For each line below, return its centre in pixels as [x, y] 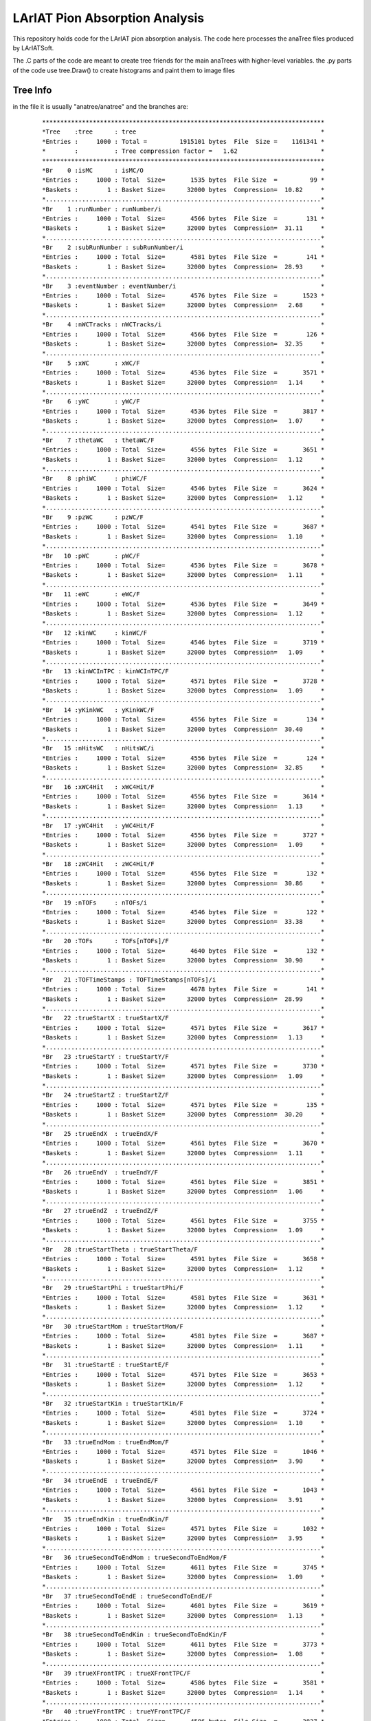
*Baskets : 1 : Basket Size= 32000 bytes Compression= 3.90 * [183, 1461]
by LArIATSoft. [33, 47]
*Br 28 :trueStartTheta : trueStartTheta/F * [183, 1249]
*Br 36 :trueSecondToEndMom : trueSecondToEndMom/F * [183, 1558]
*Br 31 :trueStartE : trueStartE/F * [183, 1365]
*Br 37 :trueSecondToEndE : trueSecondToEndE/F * [183, 1596]
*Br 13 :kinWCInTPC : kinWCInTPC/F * [183, 672]
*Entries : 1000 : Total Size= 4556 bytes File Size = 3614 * [183, 796]
